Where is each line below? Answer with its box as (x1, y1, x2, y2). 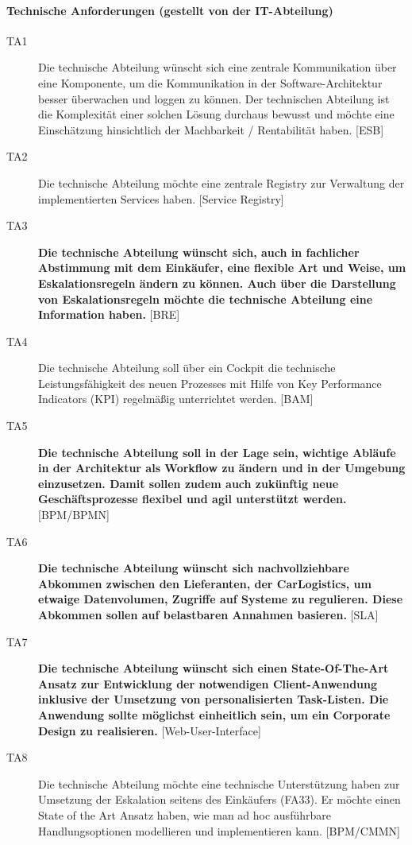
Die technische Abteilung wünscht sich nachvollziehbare (38, 560, 349, 576)
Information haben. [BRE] (38, 306, 180, 323)
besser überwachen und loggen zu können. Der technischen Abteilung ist (38, 90, 390, 107)
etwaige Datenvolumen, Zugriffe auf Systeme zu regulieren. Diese (38, 591, 403, 607)
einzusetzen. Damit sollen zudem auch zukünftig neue (38, 475, 339, 491)
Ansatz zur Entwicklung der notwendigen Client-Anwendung (38, 675, 378, 692)
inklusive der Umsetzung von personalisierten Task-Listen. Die (38, 691, 389, 707)
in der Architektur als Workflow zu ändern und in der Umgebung (38, 459, 406, 476)
